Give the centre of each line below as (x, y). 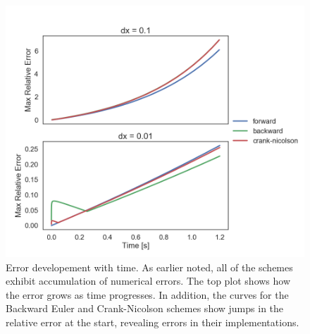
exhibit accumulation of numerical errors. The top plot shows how (148, 281)
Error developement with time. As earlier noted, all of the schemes (149, 267)
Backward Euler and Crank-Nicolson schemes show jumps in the (145, 308)
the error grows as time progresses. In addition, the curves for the (147, 294)
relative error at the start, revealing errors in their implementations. (153, 322)
